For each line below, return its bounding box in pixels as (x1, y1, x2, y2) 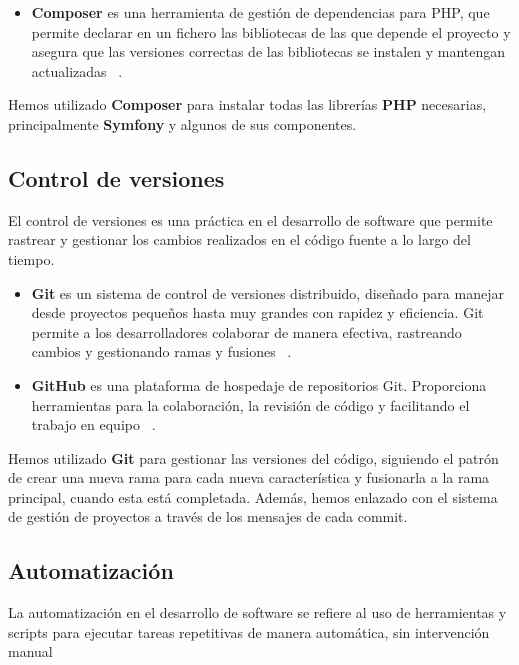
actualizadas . (31, 60, 123, 81)
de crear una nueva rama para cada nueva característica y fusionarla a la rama (8, 467, 490, 488)
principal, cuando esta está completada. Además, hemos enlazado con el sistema (8, 486, 498, 507)
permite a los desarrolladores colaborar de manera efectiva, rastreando (31, 321, 462, 342)
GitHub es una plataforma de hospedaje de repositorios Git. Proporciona (31, 374, 487, 395)
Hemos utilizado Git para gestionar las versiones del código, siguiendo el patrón (8, 447, 499, 468)
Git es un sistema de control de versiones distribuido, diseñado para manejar (31, 282, 504, 303)
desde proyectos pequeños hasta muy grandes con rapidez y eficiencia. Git (31, 302, 484, 323)
